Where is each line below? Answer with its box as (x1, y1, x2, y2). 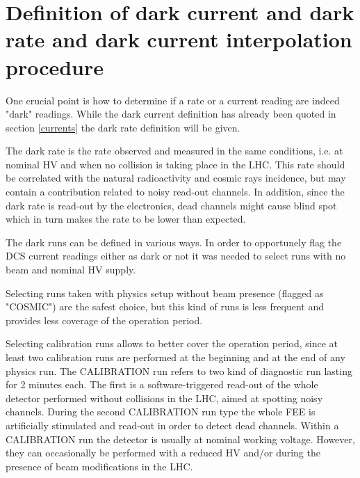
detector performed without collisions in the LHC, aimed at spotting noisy (6, 390, 323, 405)
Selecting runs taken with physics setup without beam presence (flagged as (6, 285, 324, 300)
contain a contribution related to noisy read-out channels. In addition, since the (6, 184, 345, 199)
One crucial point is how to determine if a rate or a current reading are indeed (6, 93, 340, 107)
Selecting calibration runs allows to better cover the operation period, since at (6, 336, 338, 351)
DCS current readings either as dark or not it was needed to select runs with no (6, 248, 346, 263)
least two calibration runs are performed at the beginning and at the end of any (6, 350, 345, 364)
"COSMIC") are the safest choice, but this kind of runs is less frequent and (6, 299, 324, 314)
